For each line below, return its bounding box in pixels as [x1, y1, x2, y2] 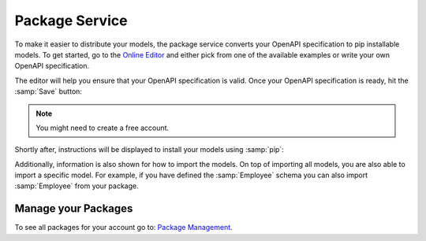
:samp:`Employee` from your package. [14, 181, 139, 191]
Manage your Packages [14, 202, 133, 216]
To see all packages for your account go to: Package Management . [14, 223, 233, 232]
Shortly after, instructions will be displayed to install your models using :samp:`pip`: [14, 145, 284, 154]
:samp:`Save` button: [14, 87, 83, 96]
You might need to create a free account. [35, 123, 170, 132]
